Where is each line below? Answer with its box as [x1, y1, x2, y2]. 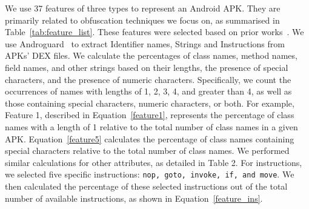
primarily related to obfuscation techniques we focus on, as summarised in [5, 13, 280, 26]
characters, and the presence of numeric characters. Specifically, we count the [5, 73, 291, 85]
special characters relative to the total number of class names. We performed [5, 144, 290, 157]
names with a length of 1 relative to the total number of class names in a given [5, 120, 298, 133]
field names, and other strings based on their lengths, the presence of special [5, 61, 288, 73]
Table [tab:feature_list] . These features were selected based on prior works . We [5, 25, 304, 38]
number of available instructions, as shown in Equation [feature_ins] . [5, 191, 263, 204]
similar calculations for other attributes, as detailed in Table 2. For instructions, [5, 156, 302, 168]
